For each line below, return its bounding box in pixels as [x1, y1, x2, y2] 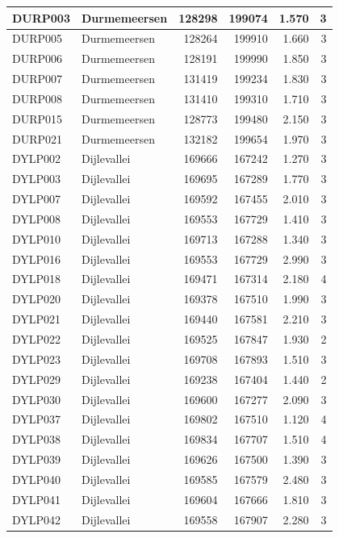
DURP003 [12, 9, 70, 26]
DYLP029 [12, 370, 61, 387]
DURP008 [12, 90, 63, 106]
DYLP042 [12, 511, 61, 528]
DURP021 [12, 130, 63, 147]
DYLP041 [12, 490, 61, 507]
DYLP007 [12, 190, 61, 207]
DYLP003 [12, 170, 61, 187]
